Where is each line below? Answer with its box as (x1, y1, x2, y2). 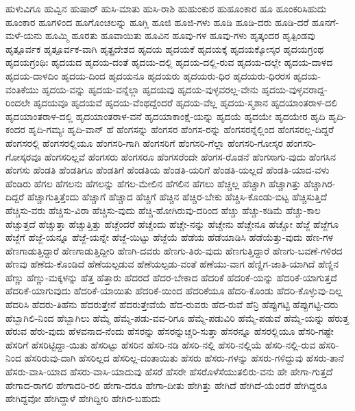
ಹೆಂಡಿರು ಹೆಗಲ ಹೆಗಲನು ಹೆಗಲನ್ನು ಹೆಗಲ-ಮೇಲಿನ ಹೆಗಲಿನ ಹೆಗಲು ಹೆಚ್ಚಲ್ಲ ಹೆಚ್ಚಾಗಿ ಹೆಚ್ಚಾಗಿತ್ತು (5, 176, 301, 190)
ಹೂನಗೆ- (312, 14, 339, 29)
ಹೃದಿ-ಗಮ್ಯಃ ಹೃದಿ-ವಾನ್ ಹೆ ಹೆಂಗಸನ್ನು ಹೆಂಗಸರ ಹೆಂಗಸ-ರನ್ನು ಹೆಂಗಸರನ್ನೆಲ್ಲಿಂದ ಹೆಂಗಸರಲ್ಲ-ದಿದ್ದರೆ (28, 122, 334, 137)
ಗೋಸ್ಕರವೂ (5, 149, 42, 163)
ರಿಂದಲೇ (5, 95, 31, 110)
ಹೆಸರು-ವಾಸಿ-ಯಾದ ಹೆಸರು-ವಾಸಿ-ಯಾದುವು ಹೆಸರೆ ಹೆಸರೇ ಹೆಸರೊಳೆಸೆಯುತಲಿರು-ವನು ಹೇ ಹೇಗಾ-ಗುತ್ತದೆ (5, 364, 333, 379)
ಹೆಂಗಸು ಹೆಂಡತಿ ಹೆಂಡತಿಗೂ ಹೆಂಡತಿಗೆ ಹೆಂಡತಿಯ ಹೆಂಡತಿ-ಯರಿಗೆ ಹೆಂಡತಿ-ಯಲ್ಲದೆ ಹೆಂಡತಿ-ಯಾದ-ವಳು (5, 163, 330, 177)
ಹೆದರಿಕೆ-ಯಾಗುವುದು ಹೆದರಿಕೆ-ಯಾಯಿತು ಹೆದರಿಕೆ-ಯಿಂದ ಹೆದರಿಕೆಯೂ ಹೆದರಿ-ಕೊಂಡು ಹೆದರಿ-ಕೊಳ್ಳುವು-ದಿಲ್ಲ (5, 283, 343, 298)
